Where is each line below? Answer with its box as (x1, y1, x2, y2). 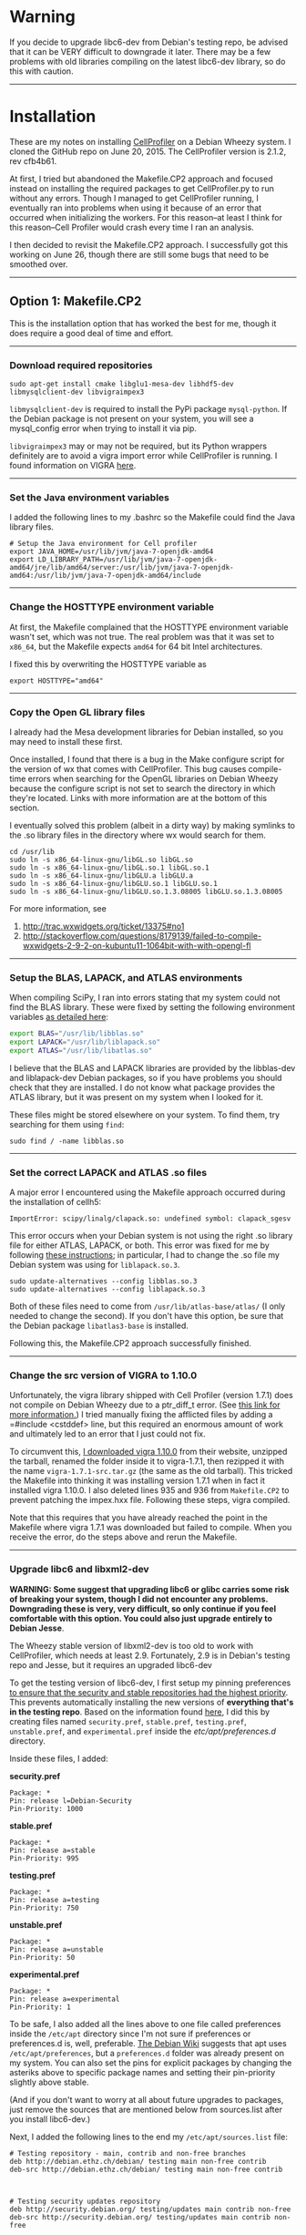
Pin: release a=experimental (9, 1994, 120, 2003)
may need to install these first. (9, 736, 123, 747)
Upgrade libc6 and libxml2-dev (9, 1563, 149, 1576)
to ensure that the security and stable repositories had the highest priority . (9, 1686, 289, 1697)
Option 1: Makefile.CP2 (9, 294, 142, 309)
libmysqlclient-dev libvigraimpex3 (9, 387, 145, 397)
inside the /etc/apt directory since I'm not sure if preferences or (9, 2028, 251, 2039)
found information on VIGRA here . (9, 459, 137, 470)
